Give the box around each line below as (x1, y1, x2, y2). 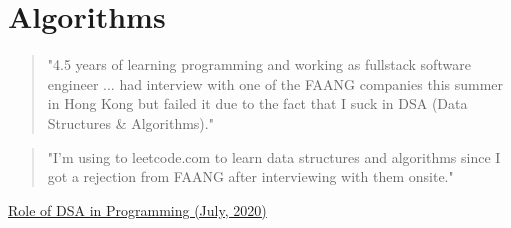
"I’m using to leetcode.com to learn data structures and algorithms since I (47, 146, 501, 167)
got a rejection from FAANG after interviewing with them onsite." (47, 166, 454, 187)
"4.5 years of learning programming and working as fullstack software (47, 54, 471, 75)
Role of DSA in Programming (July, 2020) (8, 199, 267, 220)
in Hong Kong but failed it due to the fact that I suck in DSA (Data (47, 93, 468, 114)
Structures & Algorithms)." (47, 112, 214, 133)
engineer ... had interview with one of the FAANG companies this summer (47, 73, 504, 94)
